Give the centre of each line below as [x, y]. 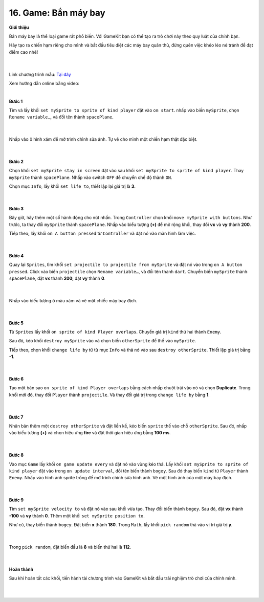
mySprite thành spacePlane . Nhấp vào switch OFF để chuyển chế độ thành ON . [90, 177]
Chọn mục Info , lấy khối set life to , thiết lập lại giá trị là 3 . [72, 186]
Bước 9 [16, 500]
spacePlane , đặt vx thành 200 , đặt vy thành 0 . [57, 278]
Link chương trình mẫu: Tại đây [40, 74]
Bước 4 [16, 256]
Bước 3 [16, 208]
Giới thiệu [19, 27]
